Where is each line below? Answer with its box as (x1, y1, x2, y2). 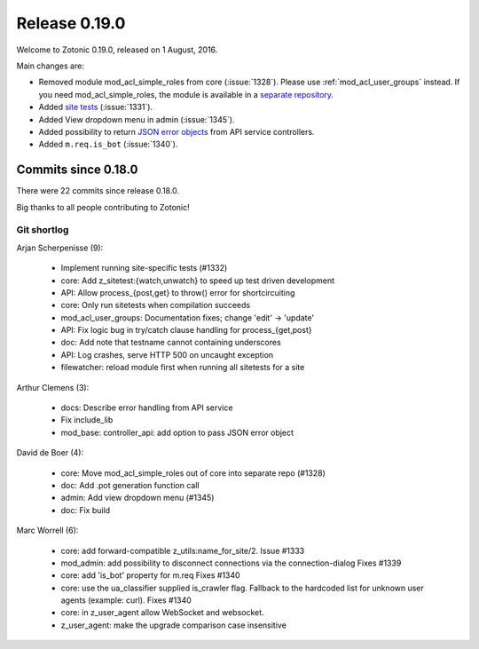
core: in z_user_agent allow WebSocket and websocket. (60, 607, 265, 618)
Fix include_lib (60, 415, 114, 425)
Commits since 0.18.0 (16, 162, 138, 178)
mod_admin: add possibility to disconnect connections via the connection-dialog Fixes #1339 (60, 558, 402, 568)
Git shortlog (16, 224, 69, 236)
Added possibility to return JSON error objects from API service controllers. (38, 126, 315, 137)
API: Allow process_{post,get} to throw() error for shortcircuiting (60, 287, 295, 297)
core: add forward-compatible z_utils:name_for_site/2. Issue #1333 (60, 545, 305, 556)
